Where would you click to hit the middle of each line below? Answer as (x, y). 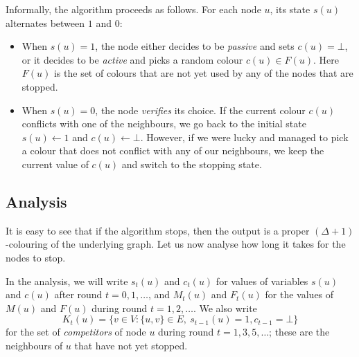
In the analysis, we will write (67, 281)
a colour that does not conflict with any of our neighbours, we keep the (173, 150)
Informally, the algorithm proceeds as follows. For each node (133, 9)
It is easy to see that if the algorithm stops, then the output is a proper (158, 230)
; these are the (299, 332)
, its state (290, 9)
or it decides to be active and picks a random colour (132, 59)
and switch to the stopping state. (192, 164)
